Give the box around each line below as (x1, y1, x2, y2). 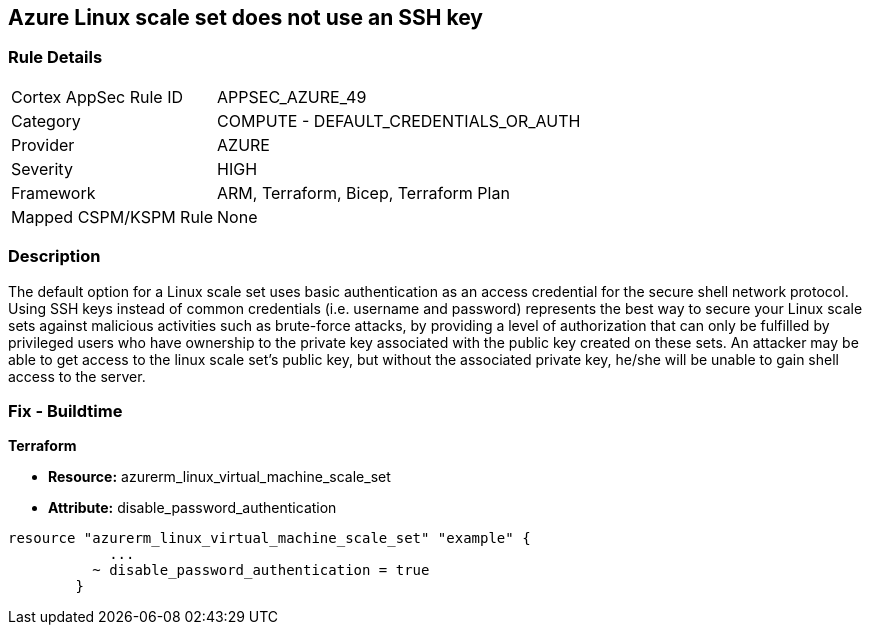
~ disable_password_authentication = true (92, 562, 430, 579)
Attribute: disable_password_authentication (48, 499, 337, 517)
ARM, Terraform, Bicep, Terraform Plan (217, 182, 510, 203)
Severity (11, 158, 73, 179)
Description (8, 246, 101, 267)
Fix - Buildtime (8, 400, 123, 421)
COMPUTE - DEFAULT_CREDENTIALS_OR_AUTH (217, 110, 581, 131)
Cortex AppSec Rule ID (11, 86, 184, 107)
